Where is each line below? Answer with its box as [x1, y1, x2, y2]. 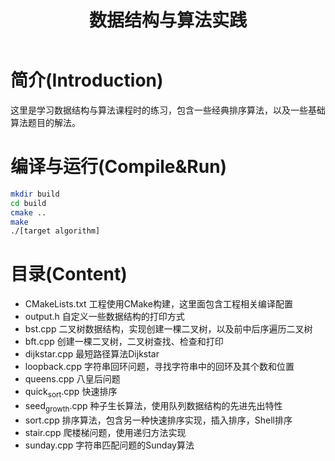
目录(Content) [10, 263, 128, 286]
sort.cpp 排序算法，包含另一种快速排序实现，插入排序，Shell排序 [24, 414, 293, 426]
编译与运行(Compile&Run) [10, 156, 228, 178]
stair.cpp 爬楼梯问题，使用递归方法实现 [24, 426, 187, 438]
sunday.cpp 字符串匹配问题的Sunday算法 [24, 439, 195, 451]
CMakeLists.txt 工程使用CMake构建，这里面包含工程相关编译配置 [24, 298, 293, 310]
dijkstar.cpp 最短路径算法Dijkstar [24, 348, 160, 360]
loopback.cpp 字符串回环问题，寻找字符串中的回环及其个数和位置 [24, 361, 295, 373]
